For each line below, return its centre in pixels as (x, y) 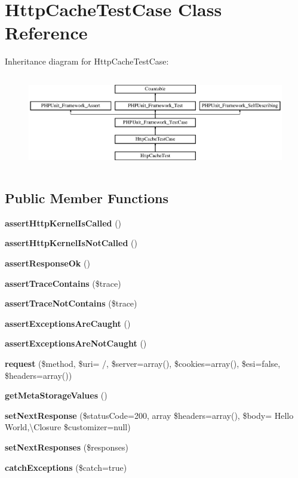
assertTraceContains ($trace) (63, 283)
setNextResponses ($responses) (67, 447)
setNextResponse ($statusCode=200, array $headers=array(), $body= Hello (149, 415)
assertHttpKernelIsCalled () (63, 223)
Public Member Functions (87, 197)
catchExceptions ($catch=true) (66, 467)
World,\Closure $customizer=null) (68, 427)
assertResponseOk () (47, 263)
